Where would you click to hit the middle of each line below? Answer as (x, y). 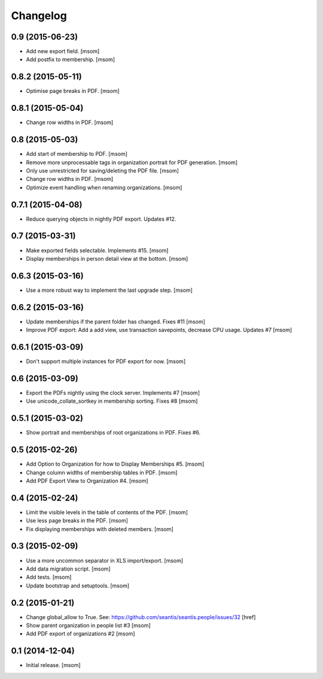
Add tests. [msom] (49, 577)
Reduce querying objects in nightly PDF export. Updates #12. (101, 219)
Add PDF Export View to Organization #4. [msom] (87, 481)
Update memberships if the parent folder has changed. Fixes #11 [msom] (116, 321)
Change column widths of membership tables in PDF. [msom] (102, 472)
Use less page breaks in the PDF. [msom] (77, 521)
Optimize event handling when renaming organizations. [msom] (104, 187)
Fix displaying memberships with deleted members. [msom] (100, 529)
